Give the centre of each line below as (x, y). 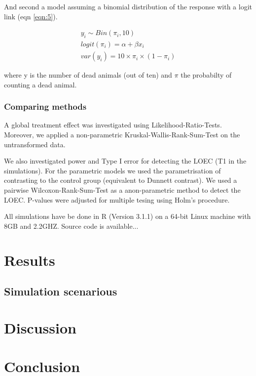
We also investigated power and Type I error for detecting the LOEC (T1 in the (125, 161)
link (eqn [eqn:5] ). (31, 16)
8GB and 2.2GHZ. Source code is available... (71, 226)
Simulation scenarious (61, 291)
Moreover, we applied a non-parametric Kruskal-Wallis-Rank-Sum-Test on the (122, 135)
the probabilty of (206, 75)
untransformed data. (35, 144)
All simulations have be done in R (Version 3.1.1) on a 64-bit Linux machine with (128, 216)
